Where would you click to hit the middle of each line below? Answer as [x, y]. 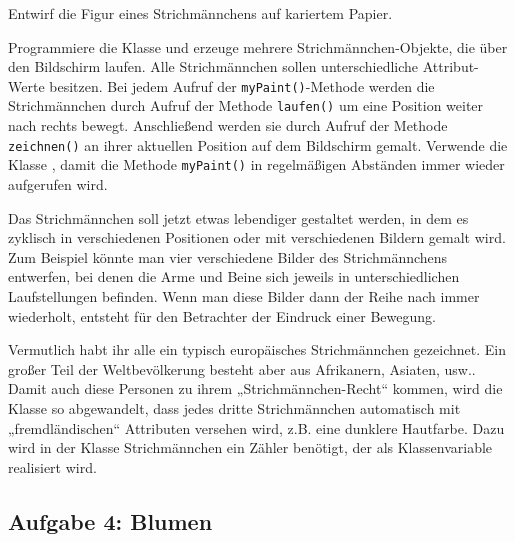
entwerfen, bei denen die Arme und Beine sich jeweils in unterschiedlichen [234, 276]
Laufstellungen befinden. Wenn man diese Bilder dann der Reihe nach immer [244, 295]
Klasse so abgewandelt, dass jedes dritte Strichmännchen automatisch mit [234, 407]
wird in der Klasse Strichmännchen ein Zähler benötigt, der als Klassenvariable [250, 447]
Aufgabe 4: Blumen [110, 520]
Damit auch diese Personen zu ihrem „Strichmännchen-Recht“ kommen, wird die [255, 388]
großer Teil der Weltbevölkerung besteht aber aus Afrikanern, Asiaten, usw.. [242, 368]
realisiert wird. [52, 466]
